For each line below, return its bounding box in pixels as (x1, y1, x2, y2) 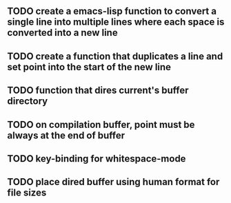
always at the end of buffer (7, 129, 125, 141)
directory (7, 96, 48, 107)
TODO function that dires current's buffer (7, 85, 189, 96)
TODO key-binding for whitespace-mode (7, 153, 186, 164)
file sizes (7, 187, 47, 199)
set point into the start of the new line (7, 61, 171, 73)
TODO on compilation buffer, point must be (7, 118, 195, 130)
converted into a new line (7, 27, 119, 39)
